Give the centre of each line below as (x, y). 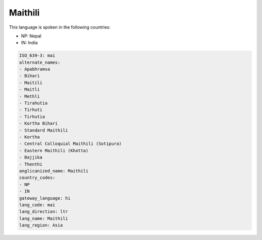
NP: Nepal (31, 36)
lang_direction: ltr (43, 212)
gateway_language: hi (45, 198)
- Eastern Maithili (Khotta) (54, 151)
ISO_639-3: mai (37, 56)
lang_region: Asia (41, 225)
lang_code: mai (37, 205)
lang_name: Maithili (43, 218)
